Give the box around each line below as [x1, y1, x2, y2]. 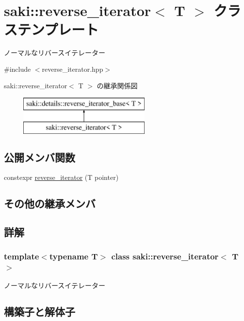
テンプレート [17, 19, 99, 39]
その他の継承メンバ [4, 196, 96, 211]
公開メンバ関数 [4, 149, 75, 164]
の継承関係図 [97, 80, 138, 90]
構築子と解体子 [4, 304, 75, 319]
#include [4, 64, 31, 74]
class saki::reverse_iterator [111, 250, 219, 262]
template [4, 250, 39, 262]
